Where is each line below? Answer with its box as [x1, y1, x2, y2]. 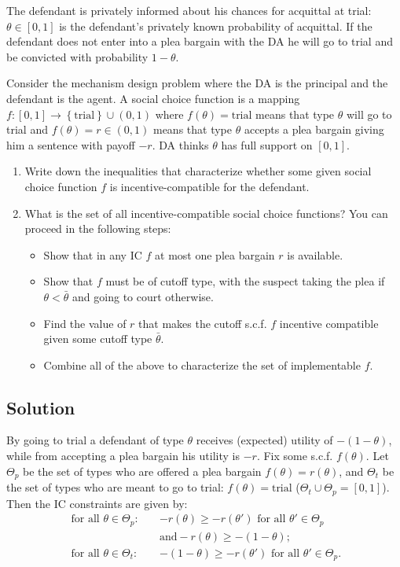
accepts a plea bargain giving [244, 121, 384, 138]
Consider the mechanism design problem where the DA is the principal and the [6, 75, 388, 91]
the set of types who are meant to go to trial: [6, 479, 224, 495]
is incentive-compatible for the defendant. [109, 178, 310, 194]
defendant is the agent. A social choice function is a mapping [6, 90, 300, 106]
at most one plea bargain [155, 246, 275, 263]
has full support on [221, 136, 313, 153]
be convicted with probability [6, 48, 149, 64]
